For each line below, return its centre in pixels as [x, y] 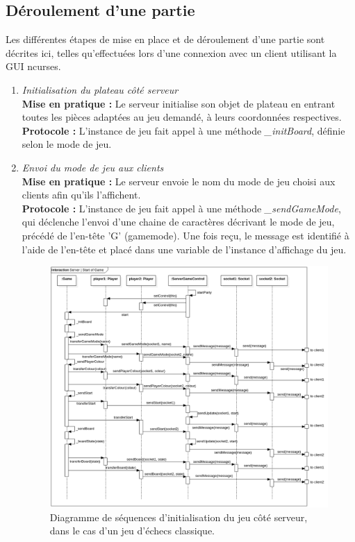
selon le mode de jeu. [67, 144]
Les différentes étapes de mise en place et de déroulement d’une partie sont [165, 39]
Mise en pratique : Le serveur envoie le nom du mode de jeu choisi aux [179, 181]
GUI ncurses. [33, 66]
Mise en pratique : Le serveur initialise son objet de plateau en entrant [179, 103]
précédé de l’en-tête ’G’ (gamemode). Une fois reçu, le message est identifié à [185, 235]
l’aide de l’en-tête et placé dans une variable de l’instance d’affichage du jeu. [184, 249]
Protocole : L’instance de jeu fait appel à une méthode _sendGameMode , [181, 208]
